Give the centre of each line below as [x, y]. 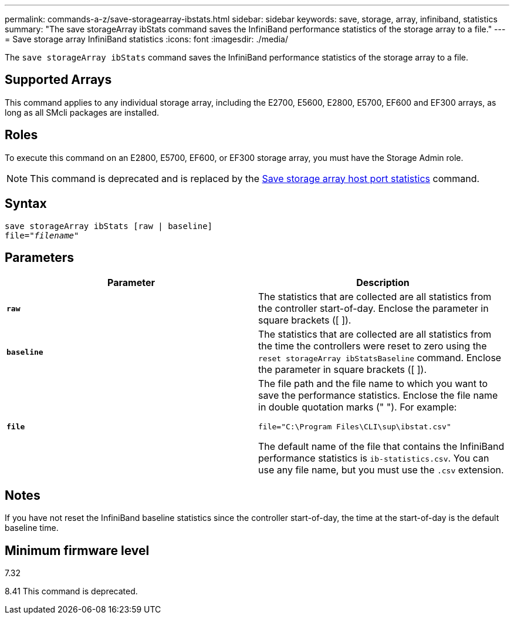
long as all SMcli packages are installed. [82, 112]
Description [383, 283]
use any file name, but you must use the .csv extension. [381, 470]
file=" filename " [42, 235]
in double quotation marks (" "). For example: [358, 407]
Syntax [26, 204]
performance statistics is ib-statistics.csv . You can [374, 458]
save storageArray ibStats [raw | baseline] [109, 226]
